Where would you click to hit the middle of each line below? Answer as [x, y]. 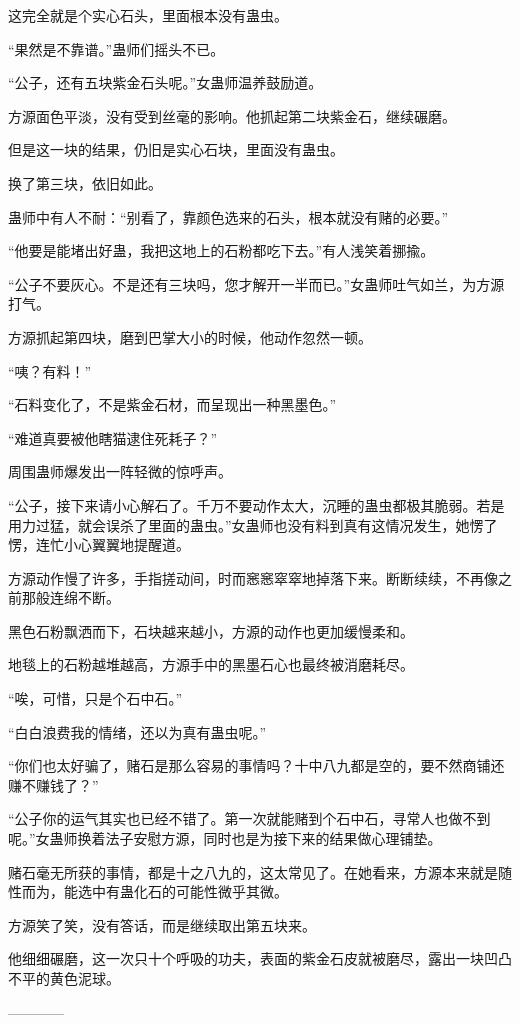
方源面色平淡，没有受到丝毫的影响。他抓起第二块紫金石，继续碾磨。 [232, 115]
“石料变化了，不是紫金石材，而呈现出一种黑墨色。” [172, 404]
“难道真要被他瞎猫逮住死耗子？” [113, 437]
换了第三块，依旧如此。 [85, 182]
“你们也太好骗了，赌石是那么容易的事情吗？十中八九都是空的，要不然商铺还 [256, 765]
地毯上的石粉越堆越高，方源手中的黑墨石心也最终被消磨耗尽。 [211, 664]
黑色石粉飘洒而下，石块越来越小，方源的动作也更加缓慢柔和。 [211, 630]
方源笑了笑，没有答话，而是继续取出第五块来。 [162, 924]
